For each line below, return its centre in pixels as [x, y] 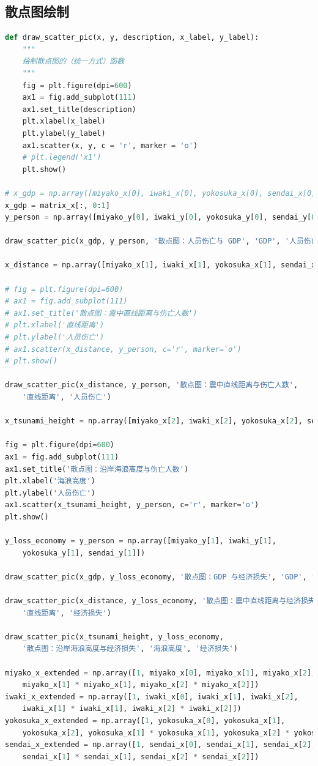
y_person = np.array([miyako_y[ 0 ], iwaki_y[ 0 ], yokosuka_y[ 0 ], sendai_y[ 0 [161, 218]
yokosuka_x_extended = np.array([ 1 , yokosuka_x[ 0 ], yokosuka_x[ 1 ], [145, 721]
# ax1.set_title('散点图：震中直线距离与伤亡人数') [101, 313]
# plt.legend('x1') [62, 158]
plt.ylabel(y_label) [64, 133]
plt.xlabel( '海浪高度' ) [50, 481]
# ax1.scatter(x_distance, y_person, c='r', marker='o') [123, 349]
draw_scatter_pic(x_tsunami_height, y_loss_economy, [114, 637]
